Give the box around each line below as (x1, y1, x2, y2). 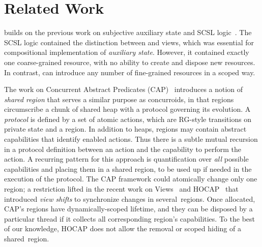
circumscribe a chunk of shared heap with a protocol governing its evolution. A (4, 104, 251, 114)
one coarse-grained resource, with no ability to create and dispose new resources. (4, 56, 255, 67)
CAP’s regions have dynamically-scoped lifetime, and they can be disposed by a (4, 203, 253, 214)
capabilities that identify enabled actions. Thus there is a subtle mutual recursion (4, 134, 258, 144)
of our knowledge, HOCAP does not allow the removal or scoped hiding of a (4, 223, 241, 234)
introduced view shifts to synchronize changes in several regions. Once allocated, (4, 193, 255, 204)
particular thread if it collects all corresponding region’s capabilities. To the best (4, 213, 255, 224)
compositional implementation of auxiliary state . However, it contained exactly (4, 47, 249, 57)
